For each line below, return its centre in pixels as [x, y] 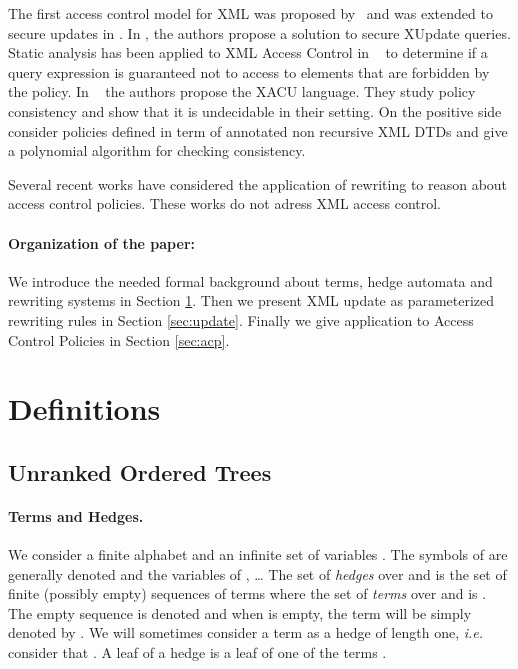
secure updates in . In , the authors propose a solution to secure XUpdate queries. [259, 32]
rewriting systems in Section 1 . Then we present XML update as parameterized [251, 300]
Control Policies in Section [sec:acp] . [119, 339]
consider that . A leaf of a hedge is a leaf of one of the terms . [197, 652]
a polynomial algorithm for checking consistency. [157, 150]
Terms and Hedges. [76, 515]
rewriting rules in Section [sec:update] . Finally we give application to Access [241, 319]
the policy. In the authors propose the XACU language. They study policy [242, 91]
